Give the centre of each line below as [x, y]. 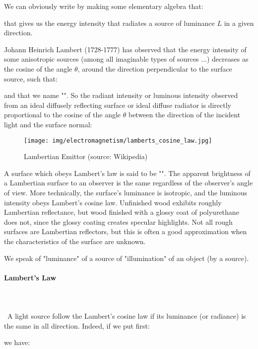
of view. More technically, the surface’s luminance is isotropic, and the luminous [126, 192]
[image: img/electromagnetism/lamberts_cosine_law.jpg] [118, 140]
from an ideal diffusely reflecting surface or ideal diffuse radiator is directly [118, 105]
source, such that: [31, 78]
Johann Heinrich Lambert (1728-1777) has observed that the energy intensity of [125, 49]
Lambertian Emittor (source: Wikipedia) [86, 156]
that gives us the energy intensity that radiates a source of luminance [109, 23]
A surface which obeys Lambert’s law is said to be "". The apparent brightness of [127, 173]
